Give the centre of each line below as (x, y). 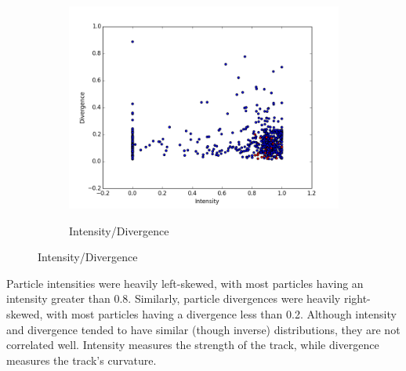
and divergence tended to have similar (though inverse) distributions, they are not (203, 329)
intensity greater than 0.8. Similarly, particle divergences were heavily (174, 298)
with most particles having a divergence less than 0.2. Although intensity (221, 313)
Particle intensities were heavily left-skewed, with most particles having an (185, 283)
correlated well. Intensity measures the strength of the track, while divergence (193, 345)
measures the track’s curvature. (82, 360)
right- (357, 298)
